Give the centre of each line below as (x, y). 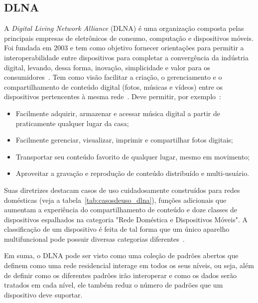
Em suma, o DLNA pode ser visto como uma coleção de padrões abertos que (121, 255)
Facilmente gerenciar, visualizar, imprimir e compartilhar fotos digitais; (124, 140)
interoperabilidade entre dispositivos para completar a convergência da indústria (127, 57)
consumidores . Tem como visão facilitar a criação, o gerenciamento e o (113, 77)
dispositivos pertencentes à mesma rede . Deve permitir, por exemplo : (113, 96)
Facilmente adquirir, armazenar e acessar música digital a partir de (118, 113)
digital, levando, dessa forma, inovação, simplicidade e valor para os (107, 67)
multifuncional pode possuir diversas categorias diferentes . (94, 238)
